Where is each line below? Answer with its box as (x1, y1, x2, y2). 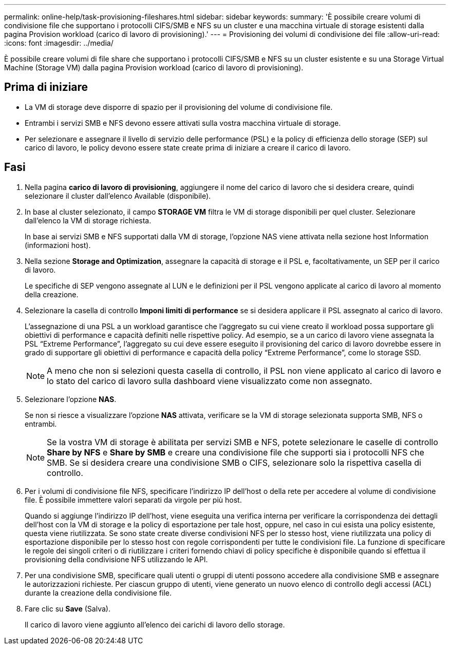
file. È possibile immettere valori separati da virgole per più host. (25, 495, 242, 504)
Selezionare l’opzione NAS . (25, 394, 117, 404)
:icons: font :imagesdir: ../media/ (4, 39, 114, 47)
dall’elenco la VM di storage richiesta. (25, 216, 152, 225)
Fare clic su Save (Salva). (25, 604, 110, 613)
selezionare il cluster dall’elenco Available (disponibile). (25, 191, 211, 200)
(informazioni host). (25, 240, 91, 250)
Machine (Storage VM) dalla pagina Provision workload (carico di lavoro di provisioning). (4, 63, 304, 72)
